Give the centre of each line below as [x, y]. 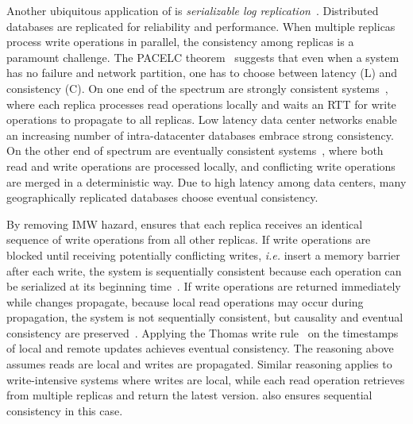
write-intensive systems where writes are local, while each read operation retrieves [206, 379]
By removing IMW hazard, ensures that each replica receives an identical [185, 224]
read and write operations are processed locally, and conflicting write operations [201, 166]
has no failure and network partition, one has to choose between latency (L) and [202, 73]
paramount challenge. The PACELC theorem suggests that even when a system [203, 57]
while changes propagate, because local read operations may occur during [185, 301]
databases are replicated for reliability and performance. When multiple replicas [201, 26]
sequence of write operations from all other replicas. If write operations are [189, 239]
